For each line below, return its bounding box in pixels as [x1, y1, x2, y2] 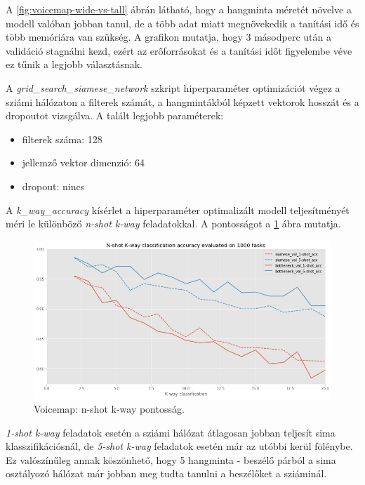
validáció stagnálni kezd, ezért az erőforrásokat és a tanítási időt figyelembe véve [6, 43, 352, 58]
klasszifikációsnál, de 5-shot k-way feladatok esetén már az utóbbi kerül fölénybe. [6, 439, 353, 453]
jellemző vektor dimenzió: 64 [22, 155, 145, 170]
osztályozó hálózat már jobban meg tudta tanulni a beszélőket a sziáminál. [6, 466, 327, 481]
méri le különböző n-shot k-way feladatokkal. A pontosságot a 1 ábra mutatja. [6, 216, 341, 231]
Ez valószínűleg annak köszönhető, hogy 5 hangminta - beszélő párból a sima [6, 452, 336, 467]
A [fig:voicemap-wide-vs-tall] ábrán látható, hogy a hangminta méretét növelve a [6, 2, 352, 16]
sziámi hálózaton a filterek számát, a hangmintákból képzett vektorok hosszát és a [6, 94, 359, 109]
